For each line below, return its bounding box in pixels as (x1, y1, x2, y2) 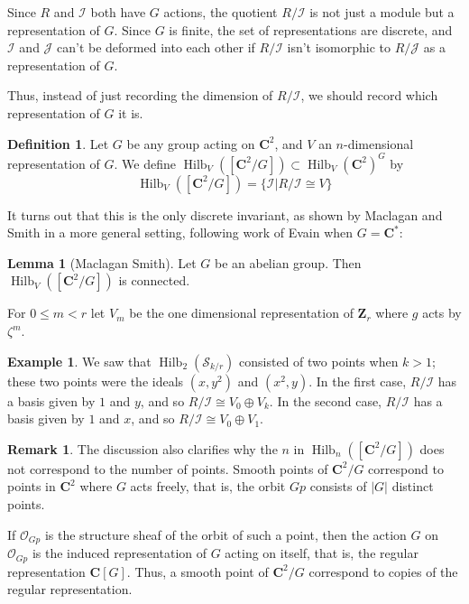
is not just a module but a (309, 3, 455, 21)
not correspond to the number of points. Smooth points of (7, 459, 328, 478)
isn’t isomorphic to (287, 38, 391, 57)
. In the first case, (308, 371, 407, 390)
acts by (422, 303, 462, 322)
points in (7, 477, 56, 496)
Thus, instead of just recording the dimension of (7, 86, 273, 105)
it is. (118, 103, 143, 122)
